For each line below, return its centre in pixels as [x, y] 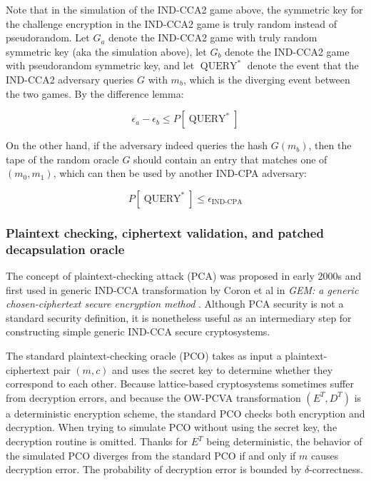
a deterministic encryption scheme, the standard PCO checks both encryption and [185, 413]
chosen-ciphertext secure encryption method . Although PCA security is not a [175, 304]
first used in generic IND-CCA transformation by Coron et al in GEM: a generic [182, 289]
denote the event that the [303, 65]
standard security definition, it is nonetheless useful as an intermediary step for [179, 317]
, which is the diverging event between [266, 79]
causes [325, 455]
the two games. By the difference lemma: [95, 93]
